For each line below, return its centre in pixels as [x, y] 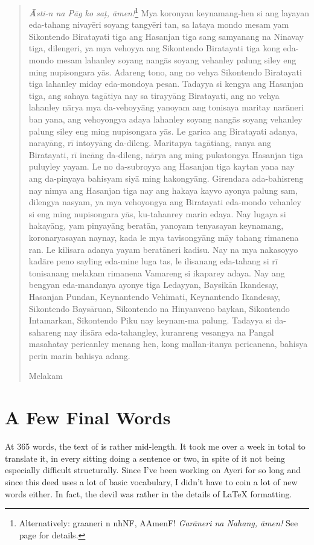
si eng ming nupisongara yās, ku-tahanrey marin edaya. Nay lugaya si [157, 213]
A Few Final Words [88, 417]
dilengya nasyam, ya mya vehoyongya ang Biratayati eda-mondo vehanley [165, 202]
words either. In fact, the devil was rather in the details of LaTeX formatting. [149, 493]
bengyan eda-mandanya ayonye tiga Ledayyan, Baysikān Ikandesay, [153, 285]
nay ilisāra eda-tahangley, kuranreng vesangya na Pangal [169, 332]
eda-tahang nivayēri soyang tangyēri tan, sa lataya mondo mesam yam [159, 24]
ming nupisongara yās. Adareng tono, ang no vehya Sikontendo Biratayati [165, 72]
